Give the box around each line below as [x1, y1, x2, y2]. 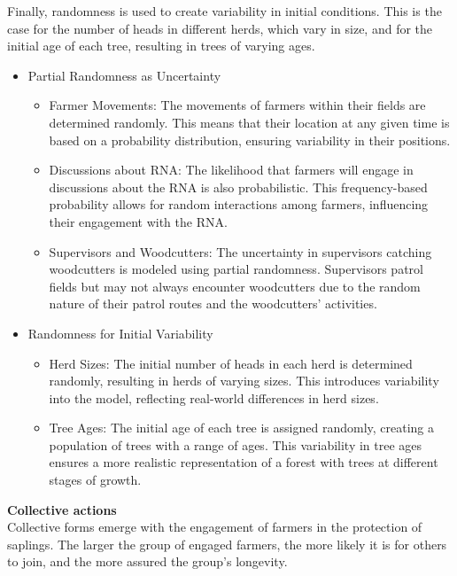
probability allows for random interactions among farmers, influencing [49, 195, 429, 214]
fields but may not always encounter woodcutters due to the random [49, 276, 421, 295]
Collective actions [7, 500, 117, 518]
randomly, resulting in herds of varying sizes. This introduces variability [49, 371, 439, 390]
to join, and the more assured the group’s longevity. [7, 552, 288, 571]
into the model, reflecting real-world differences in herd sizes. [49, 388, 379, 407]
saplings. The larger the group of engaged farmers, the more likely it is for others [7, 534, 447, 553]
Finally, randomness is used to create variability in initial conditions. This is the [7, 2, 442, 19]
